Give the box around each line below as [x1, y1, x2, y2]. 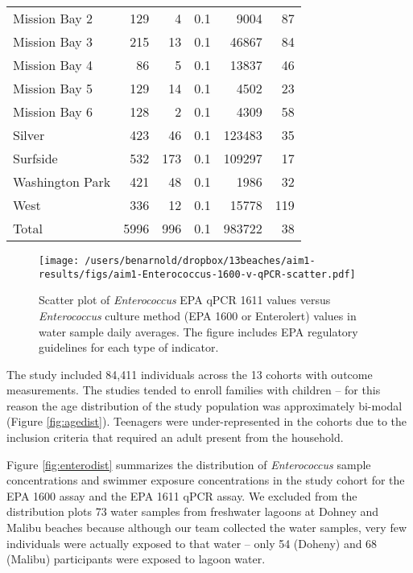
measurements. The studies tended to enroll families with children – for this [6, 381, 381, 398]
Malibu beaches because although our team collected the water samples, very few [6, 519, 407, 536]
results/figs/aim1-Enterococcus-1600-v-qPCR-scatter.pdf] [39, 268, 356, 280]
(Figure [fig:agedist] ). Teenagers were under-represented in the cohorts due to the [6, 413, 407, 430]
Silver [13, 126, 45, 144]
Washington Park [13, 172, 111, 191]
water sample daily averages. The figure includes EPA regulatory [39, 323, 358, 340]
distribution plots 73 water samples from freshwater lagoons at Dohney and [6, 503, 379, 520]
